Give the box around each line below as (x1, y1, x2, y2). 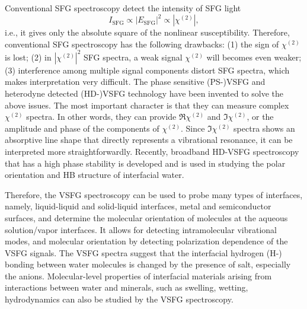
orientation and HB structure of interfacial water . (5, 168, 184, 181)
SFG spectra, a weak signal (84, 50, 183, 63)
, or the (247, 110, 274, 123)
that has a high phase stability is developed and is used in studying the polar (5, 157, 286, 169)
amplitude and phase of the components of (5, 122, 159, 134)
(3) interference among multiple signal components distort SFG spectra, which (5, 63, 290, 76)
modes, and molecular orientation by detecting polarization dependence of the (5, 235, 288, 247)
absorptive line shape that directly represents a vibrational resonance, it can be (5, 133, 293, 146)
